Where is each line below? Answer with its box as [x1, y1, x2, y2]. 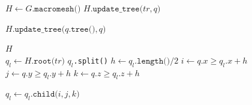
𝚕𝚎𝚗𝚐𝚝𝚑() [137, 56, 170, 65]
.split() [73, 56, 108, 65]
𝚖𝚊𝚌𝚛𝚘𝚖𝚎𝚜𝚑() [34, 5, 81, 13]
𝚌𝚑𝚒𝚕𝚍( [32, 90, 58, 99]
